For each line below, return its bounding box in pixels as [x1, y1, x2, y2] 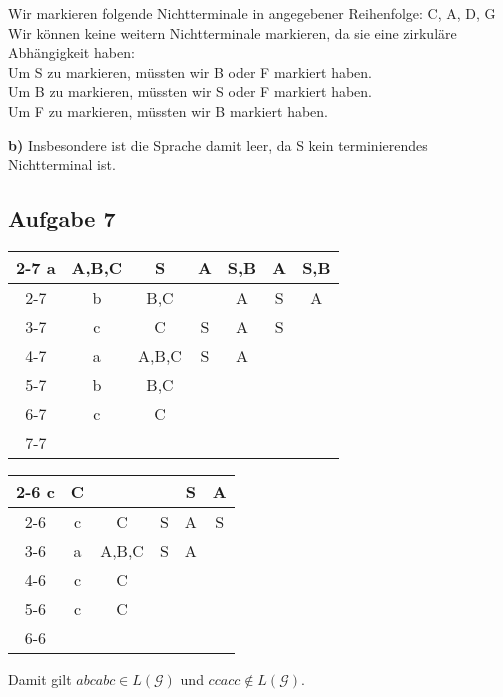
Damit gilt [8, 668, 72, 689]
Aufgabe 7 [8, 203, 116, 234]
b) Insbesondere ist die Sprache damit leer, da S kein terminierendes [8, 134, 428, 155]
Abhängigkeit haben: [8, 42, 135, 63]
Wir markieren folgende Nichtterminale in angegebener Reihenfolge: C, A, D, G [8, 3, 496, 23]
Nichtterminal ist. [8, 154, 116, 175]
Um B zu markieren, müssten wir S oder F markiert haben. [8, 81, 372, 102]
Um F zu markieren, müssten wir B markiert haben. [8, 100, 328, 121]
